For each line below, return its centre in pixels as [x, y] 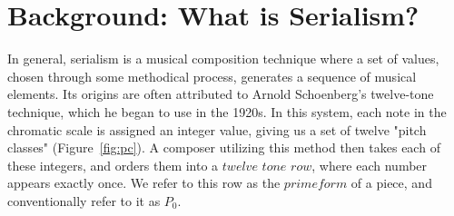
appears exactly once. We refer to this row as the [144, 183]
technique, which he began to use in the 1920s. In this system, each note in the [227, 111]
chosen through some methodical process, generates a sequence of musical [212, 76]
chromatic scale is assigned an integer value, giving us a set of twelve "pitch [217, 129]
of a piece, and [391, 183]
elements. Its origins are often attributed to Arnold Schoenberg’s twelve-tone [221, 94]
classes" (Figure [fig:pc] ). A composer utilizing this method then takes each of [224, 147]
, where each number [370, 165]
